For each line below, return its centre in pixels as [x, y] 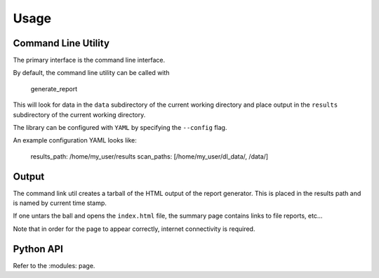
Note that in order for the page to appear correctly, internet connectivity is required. [134, 229]
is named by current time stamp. [60, 203]
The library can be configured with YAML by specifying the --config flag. [120, 128]
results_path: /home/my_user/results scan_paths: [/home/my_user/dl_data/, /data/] [149, 156]
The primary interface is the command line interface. [89, 60]
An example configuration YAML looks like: [75, 140]
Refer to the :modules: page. [54, 265]
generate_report [54, 88]
